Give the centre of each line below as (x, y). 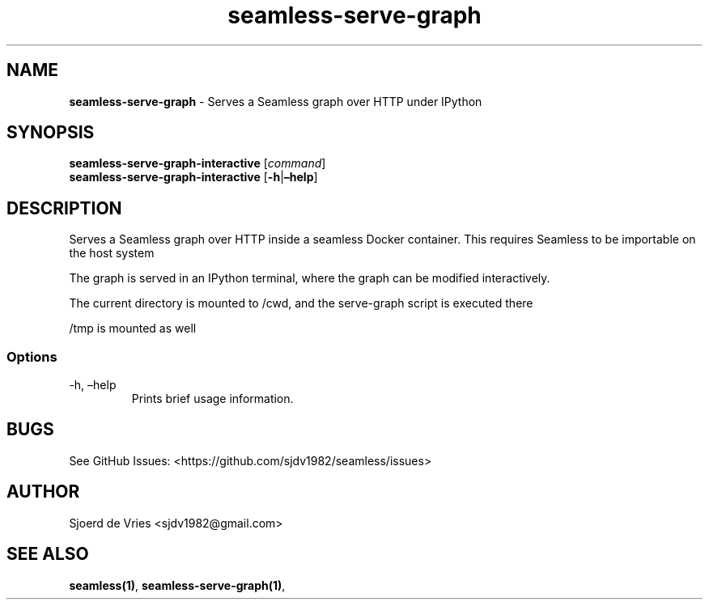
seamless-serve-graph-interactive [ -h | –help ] (193, 177)
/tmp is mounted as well (133, 328)
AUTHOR (43, 492)
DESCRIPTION (64, 208)
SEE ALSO (48, 554)
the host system (112, 253)
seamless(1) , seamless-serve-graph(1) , (177, 585)
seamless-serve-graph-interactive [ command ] (197, 163)
